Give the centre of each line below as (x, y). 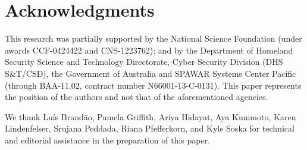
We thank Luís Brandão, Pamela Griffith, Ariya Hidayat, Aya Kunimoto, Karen (151, 116)
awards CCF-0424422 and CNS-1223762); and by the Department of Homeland (149, 50)
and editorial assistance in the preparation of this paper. (108, 140)
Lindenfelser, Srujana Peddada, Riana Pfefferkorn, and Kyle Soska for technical (150, 128)
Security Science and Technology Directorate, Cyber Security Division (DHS (144, 62)
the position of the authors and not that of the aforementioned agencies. (137, 97)
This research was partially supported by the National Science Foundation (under (153, 38)
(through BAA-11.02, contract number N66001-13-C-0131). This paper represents (153, 85)
